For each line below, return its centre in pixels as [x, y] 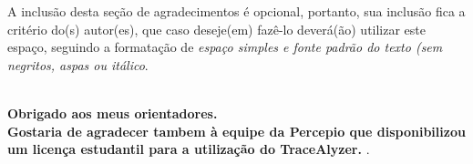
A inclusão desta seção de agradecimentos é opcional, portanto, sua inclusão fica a [236, 11]
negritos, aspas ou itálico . [78, 64]
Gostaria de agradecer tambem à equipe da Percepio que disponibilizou [236, 131]
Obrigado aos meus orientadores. [113, 113]
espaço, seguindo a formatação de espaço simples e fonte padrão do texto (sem [225, 47]
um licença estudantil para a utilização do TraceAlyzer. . [189, 149]
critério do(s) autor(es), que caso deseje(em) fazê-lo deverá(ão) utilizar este [217, 29]
